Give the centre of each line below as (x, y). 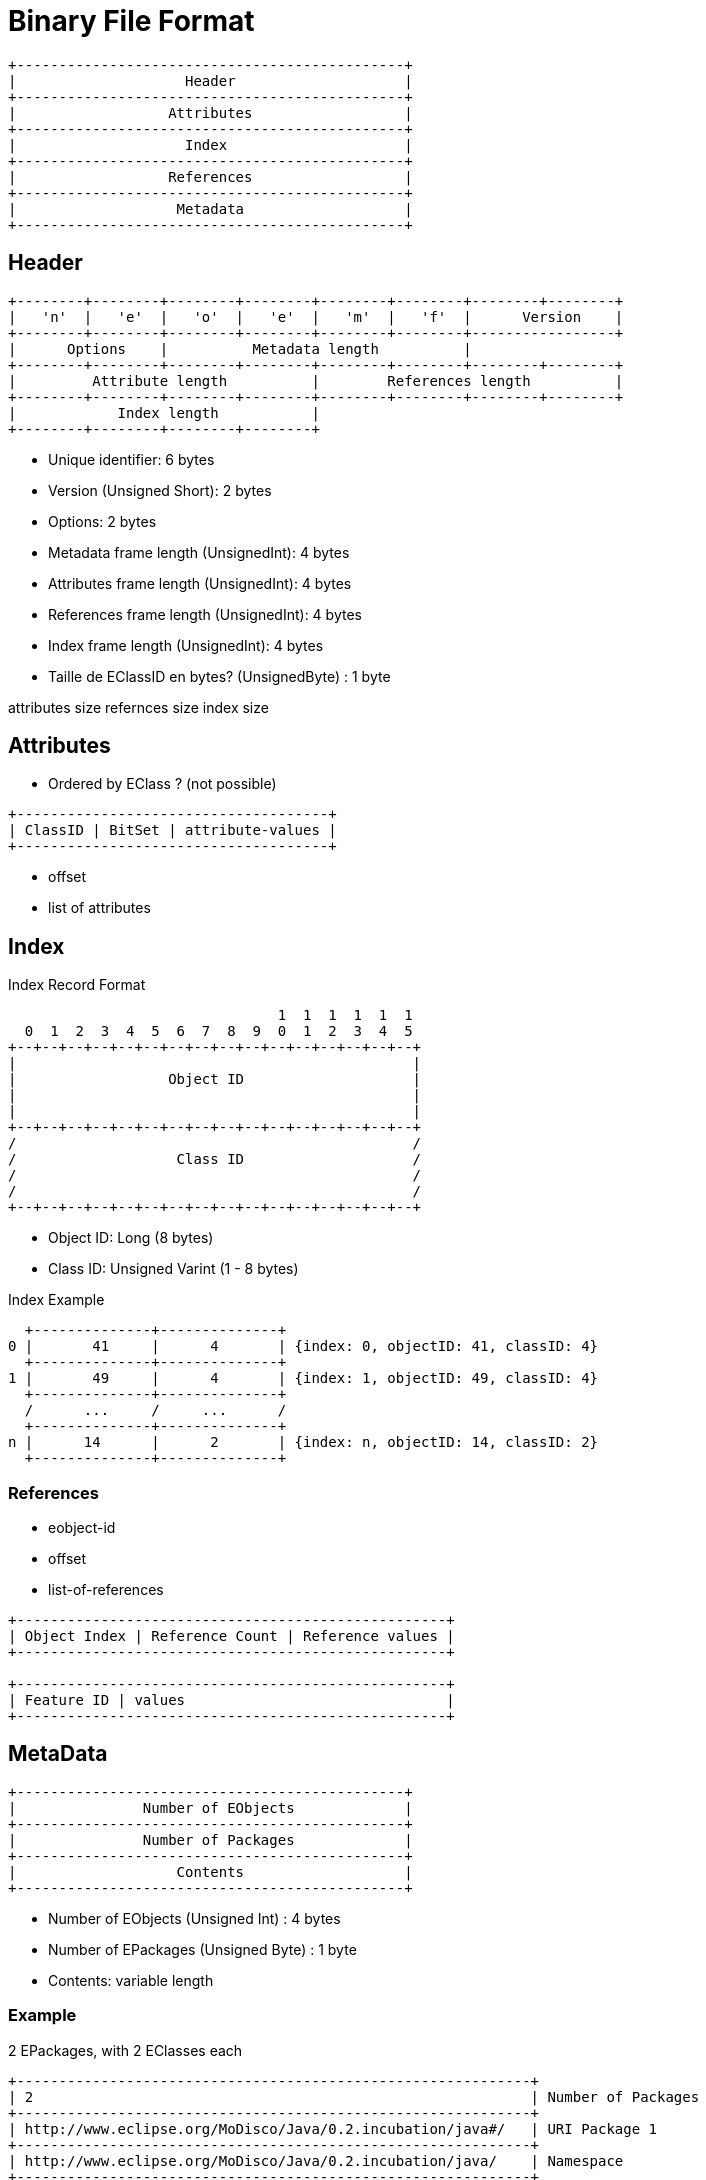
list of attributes (99, 908)
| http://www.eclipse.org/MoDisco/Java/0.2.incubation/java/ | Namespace (316, 2160)
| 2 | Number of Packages (354, 2096)
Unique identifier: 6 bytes (131, 459)
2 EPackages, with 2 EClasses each (125, 2050)
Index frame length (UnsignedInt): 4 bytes (186, 645)
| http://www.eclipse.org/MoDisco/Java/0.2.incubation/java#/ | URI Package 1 (333, 2128)
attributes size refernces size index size (138, 707)
